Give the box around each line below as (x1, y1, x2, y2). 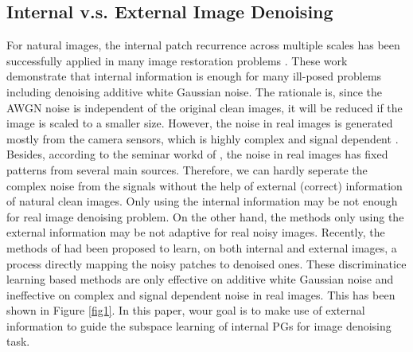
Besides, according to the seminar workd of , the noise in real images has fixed (6, 146, 388, 162)
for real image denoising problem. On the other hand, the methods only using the (6, 208, 404, 225)
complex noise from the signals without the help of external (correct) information (6, 177, 403, 194)
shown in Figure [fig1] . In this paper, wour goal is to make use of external (6, 302, 365, 319)
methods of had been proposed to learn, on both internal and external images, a (6, 239, 397, 256)
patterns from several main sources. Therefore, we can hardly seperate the (6, 161, 368, 178)
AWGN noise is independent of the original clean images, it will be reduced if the (6, 99, 403, 115)
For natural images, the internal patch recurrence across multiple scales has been (6, 37, 400, 53)
